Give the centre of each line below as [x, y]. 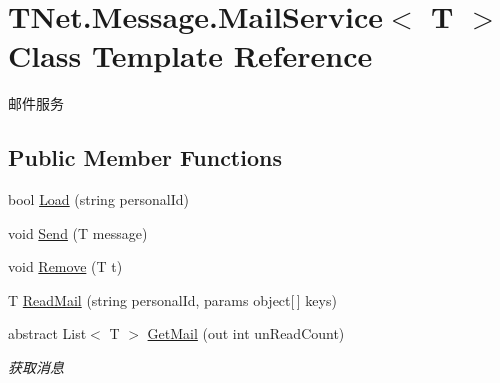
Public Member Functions [145, 157]
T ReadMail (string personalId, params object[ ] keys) [172, 299]
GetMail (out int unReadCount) [246, 333]
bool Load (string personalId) [98, 199]
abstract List [47, 333]
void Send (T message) [78, 232]
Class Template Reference [190, 55]
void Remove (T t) [65, 266]
